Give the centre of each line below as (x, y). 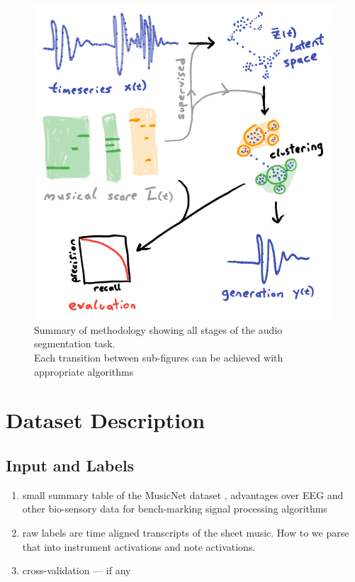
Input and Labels (70, 465)
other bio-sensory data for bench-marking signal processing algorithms (175, 509)
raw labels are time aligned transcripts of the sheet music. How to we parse (186, 532)
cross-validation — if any (77, 570)
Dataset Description (106, 420)
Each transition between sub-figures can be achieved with (159, 357)
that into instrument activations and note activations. (139, 546)
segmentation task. (75, 343)
